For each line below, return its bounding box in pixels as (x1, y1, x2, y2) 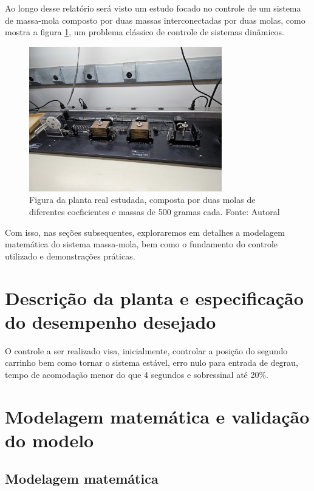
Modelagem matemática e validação (5, 403, 310, 428)
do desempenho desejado (5, 309, 216, 334)
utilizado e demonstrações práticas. (5, 249, 135, 262)
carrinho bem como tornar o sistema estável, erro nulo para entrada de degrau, (5, 356, 298, 369)
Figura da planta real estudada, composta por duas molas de (29, 193, 256, 206)
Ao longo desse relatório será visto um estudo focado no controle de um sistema (5, 2, 301, 14)
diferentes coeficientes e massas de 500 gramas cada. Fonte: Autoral (29, 205, 280, 218)
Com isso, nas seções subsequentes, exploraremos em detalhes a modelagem (5, 225, 285, 238)
